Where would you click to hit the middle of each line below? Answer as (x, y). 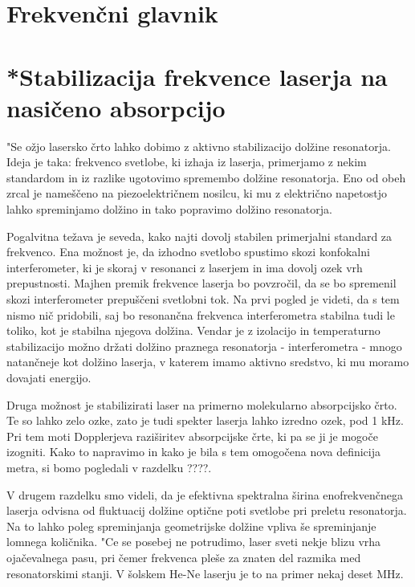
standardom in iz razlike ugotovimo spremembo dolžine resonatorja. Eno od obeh (206, 177)
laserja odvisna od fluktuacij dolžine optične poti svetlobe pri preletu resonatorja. (207, 510)
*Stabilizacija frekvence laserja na (197, 76)
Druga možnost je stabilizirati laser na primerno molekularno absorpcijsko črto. (202, 404)
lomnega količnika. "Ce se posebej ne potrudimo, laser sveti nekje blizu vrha (194, 542)
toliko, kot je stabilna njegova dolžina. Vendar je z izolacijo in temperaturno (193, 330)
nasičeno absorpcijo (116, 107)
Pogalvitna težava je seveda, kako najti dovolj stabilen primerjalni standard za (199, 236)
